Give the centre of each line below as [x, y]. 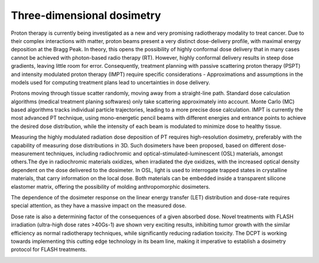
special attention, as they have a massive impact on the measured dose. [99, 206]
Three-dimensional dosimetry [86, 15]
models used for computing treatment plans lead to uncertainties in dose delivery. [110, 82]
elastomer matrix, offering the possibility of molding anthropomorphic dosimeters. [110, 186]
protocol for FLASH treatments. [49, 249]
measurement [28, 154]
